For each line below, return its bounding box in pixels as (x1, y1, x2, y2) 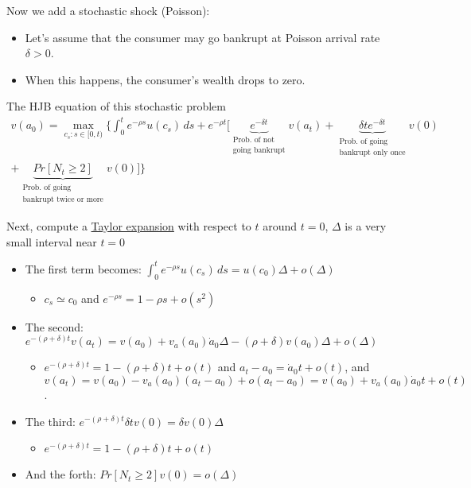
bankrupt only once (339, 148, 406, 157)
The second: (25, 318, 84, 335)
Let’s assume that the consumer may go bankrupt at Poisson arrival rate (25, 29, 380, 45)
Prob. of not (232, 136, 274, 145)
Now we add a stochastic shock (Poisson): (6, 2, 210, 18)
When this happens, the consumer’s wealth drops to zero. (25, 71, 306, 87)
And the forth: (25, 466, 96, 482)
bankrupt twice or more (22, 195, 103, 203)
